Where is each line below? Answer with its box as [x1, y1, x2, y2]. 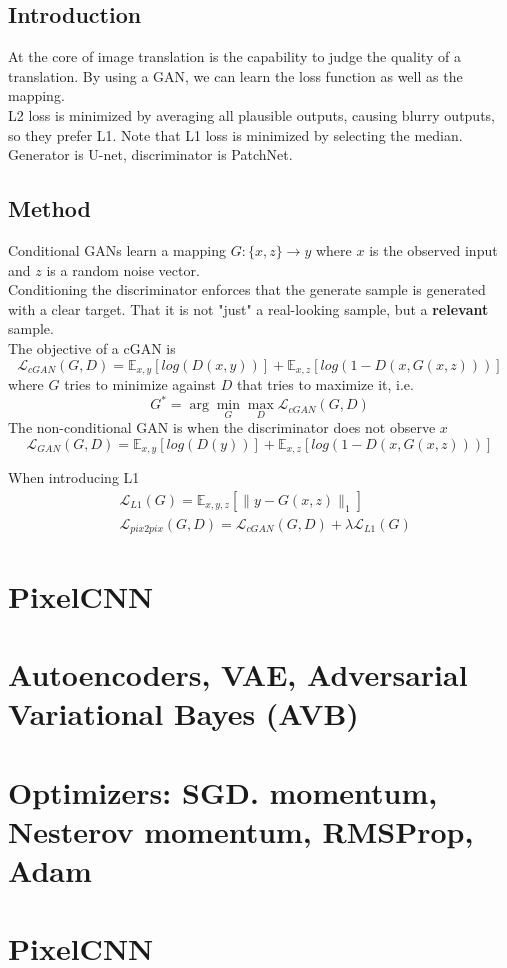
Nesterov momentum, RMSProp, [8, 810, 474, 851]
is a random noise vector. [46, 259, 200, 280]
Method [8, 193, 91, 224]
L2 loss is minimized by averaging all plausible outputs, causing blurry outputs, [8, 104, 496, 125]
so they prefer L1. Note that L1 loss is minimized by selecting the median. [8, 124, 463, 145]
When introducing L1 [8, 467, 140, 488]
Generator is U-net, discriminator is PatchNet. [8, 144, 293, 165]
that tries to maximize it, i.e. [236, 373, 414, 394]
